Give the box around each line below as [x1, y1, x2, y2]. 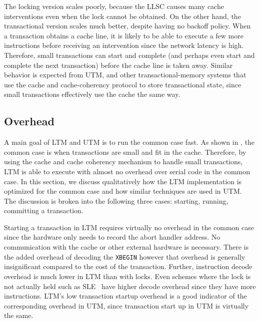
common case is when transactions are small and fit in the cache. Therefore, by [4, 146, 246, 157]
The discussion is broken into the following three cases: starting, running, [4, 195, 228, 206]
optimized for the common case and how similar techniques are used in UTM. [4, 186, 242, 196]
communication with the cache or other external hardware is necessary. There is [4, 242, 248, 252]
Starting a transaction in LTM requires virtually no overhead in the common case [4, 222, 254, 232]
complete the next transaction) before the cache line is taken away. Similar [4, 59, 233, 70]
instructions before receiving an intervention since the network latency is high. [4, 40, 244, 50]
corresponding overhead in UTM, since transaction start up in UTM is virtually [4, 300, 249, 311]
